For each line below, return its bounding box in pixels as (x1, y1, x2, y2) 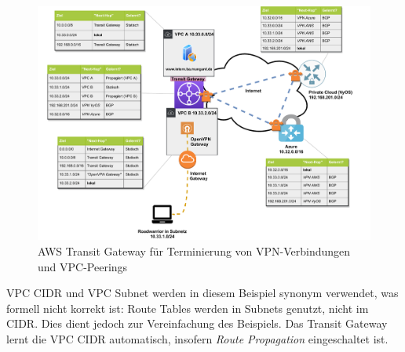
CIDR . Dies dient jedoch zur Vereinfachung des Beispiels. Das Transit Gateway (6, 315, 388, 332)
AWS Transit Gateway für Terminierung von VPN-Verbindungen (38, 243, 351, 259)
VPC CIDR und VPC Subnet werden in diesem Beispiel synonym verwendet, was (6, 285, 399, 301)
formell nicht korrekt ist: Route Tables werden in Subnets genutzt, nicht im (6, 299, 369, 316)
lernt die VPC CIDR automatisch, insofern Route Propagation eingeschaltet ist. (6, 330, 389, 347)
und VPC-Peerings (38, 258, 128, 274)
